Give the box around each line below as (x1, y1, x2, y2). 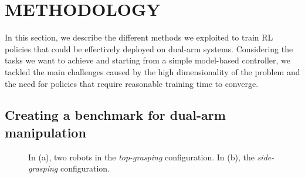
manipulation (5, 123, 86, 141)
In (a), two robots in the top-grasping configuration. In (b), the (28, 150, 255, 163)
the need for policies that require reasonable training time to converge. (5, 77, 259, 89)
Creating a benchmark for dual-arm (5, 106, 226, 124)
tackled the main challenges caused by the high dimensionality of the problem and (5, 65, 300, 78)
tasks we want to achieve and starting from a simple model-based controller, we (5, 54, 290, 66)
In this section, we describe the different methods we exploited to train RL (5, 31, 273, 43)
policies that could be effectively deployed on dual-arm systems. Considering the (5, 42, 293, 55)
